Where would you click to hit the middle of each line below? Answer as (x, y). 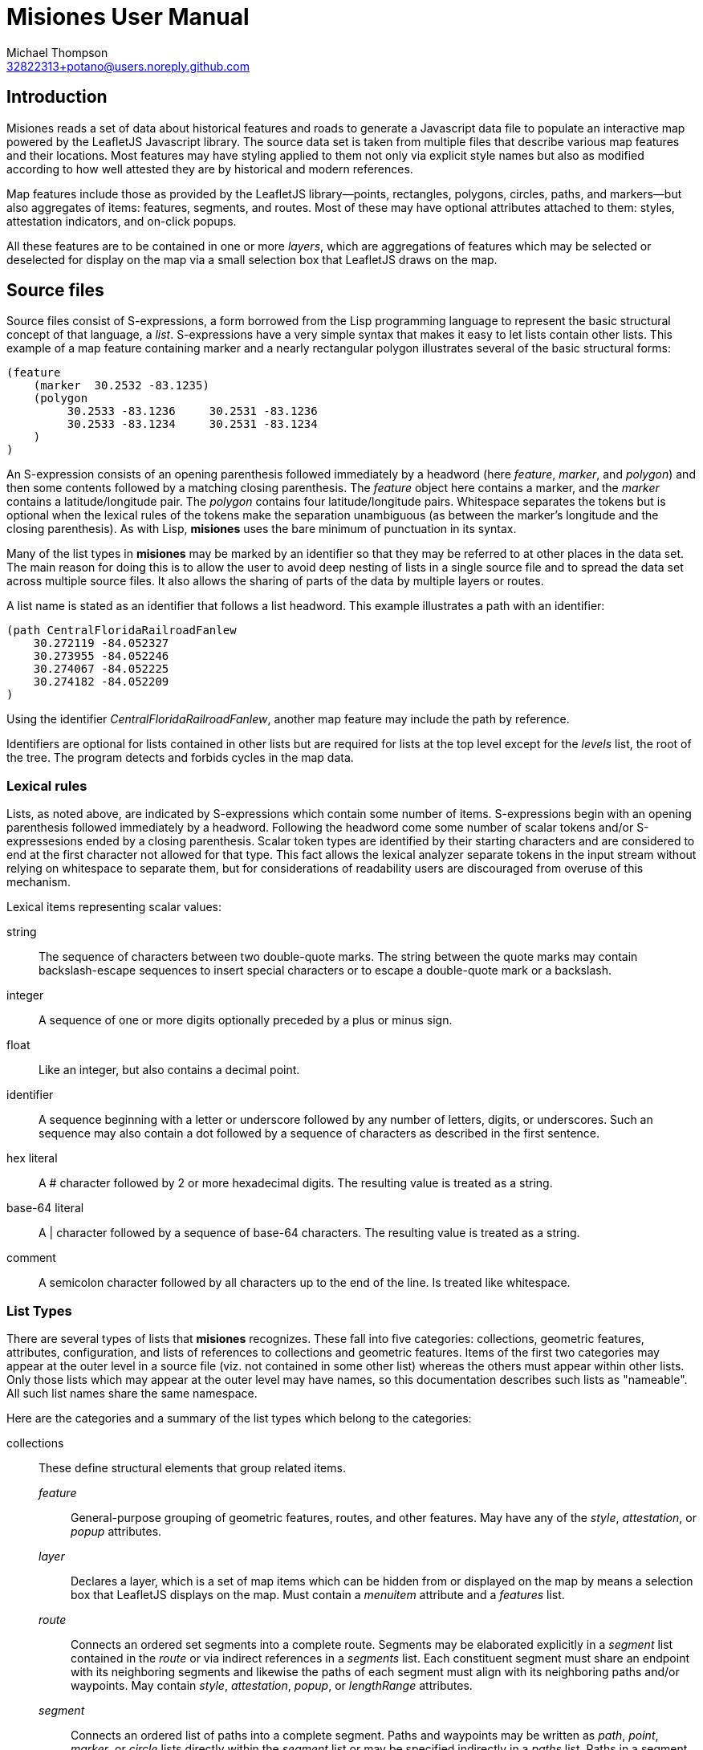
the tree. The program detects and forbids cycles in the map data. (180, 758)
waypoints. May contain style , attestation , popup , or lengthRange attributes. (272, 1685)
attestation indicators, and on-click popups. (122, 221)
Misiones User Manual (128, 17)
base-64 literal (45, 1208)
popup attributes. (116, 1531)
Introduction (57, 97)
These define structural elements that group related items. (192, 1467)
